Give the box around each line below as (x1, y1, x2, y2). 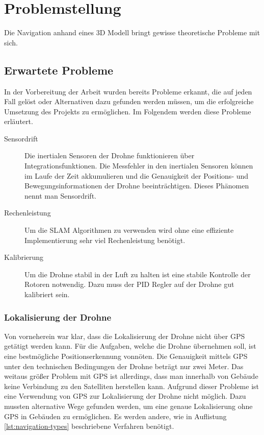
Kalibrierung (4, 252, 44, 262)
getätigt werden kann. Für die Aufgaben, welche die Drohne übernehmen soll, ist (4, 341, 256, 351)
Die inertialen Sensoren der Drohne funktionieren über (24, 150, 195, 161)
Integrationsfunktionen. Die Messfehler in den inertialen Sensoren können (24, 160, 253, 171)
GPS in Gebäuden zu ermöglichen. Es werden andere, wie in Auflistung (4, 410, 227, 421)
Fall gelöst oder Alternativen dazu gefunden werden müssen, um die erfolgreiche (4, 96, 254, 107)
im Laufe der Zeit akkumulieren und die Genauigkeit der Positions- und (24, 170, 249, 181)
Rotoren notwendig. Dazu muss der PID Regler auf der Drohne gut (24, 279, 234, 289)
